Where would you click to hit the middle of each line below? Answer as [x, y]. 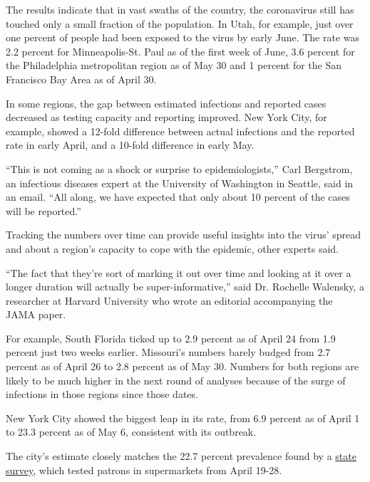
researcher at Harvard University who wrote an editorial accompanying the [169, 300]
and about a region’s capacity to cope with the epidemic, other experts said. [173, 248]
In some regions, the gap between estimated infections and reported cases [166, 103]
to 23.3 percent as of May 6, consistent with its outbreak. [131, 432]
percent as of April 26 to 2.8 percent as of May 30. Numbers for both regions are [182, 366]
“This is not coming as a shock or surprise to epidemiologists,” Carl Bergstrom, [179, 168]
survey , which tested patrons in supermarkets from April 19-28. [144, 470]
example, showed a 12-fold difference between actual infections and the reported [180, 131]
